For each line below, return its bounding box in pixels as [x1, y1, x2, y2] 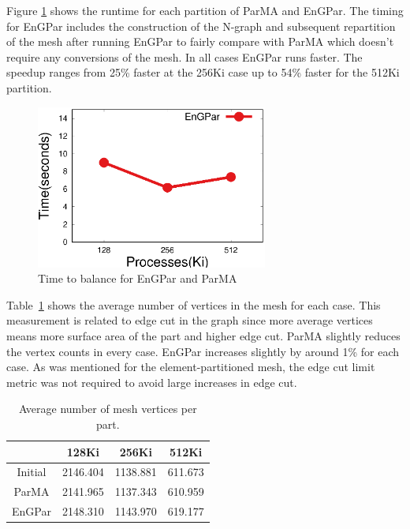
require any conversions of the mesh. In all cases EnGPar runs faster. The [6, 48, 363, 65]
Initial [17, 463, 47, 480]
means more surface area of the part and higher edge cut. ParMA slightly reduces [6, 327, 401, 343]
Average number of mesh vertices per [18, 400, 197, 417]
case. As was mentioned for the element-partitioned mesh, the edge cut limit [6, 358, 375, 375]
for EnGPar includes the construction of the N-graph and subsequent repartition [6, 17, 396, 34]
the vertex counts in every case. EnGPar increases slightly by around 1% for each [6, 343, 400, 359]
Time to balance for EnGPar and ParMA [38, 270, 237, 287]
